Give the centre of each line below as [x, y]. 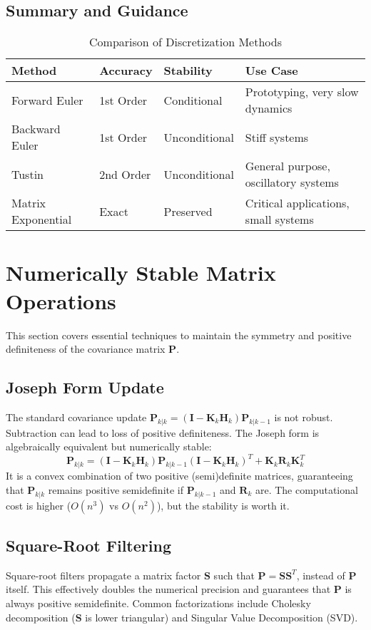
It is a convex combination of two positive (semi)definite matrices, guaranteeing [179, 476]
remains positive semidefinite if [116, 489]
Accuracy [126, 71]
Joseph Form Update [85, 387]
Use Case [271, 71]
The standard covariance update [76, 417]
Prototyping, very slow [302, 92]
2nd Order [125, 174]
